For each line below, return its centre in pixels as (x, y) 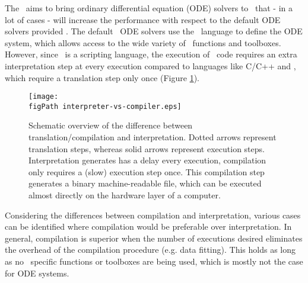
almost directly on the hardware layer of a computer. (125, 195)
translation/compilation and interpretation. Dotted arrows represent (153, 137)
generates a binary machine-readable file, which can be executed (145, 183)
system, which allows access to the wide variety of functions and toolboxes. (143, 42)
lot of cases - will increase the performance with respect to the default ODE (143, 19)
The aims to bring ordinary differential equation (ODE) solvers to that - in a (149, 8)
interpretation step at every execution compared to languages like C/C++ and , (150, 65)
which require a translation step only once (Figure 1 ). (102, 77)
